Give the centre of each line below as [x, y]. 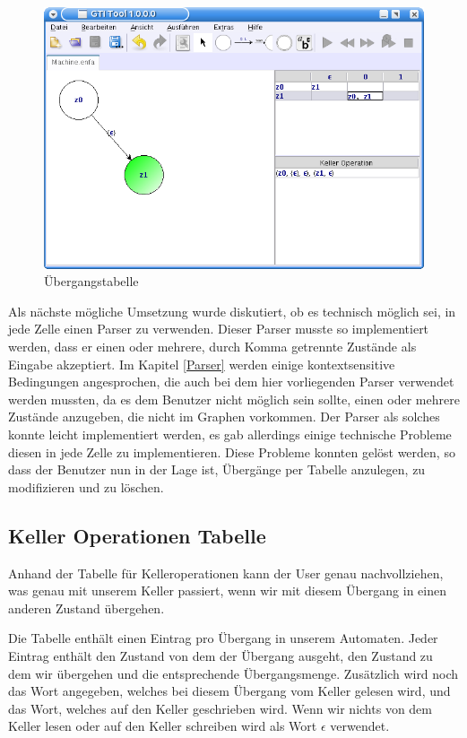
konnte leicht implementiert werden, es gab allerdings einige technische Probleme [230, 434]
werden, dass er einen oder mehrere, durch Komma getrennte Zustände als [212, 347]
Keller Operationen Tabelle [137, 535]
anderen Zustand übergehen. [86, 608]
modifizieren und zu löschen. [86, 486]
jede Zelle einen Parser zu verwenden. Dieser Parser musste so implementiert [219, 329]
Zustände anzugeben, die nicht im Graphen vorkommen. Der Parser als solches [224, 417]
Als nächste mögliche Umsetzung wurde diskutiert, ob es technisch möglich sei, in [232, 311]
